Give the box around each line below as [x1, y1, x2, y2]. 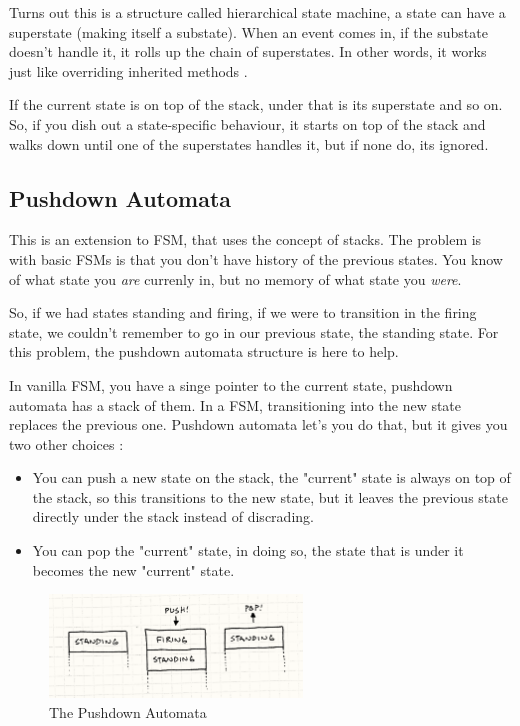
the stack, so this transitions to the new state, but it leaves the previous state [32, 486, 508, 507]
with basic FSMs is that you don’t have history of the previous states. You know [9, 248, 503, 269]
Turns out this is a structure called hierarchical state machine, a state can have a [9, 2, 506, 22]
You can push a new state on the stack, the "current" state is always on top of [32, 467, 511, 488]
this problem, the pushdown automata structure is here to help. [9, 341, 399, 362]
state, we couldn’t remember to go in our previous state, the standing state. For [9, 321, 499, 342]
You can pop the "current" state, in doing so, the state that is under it [32, 540, 464, 561]
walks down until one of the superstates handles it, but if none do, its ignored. [9, 133, 489, 154]
